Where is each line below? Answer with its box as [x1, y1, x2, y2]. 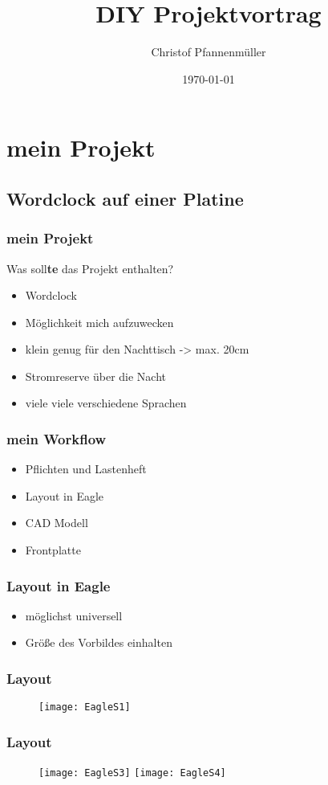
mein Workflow [6, 428, 107, 448]
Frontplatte [25, 542, 81, 558]
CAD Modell [25, 514, 88, 531]
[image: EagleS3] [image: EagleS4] [38, 767, 226, 779]
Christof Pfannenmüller [151, 43, 266, 60]
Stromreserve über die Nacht [25, 367, 167, 384]
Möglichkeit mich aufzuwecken [25, 313, 174, 330]
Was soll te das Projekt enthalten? [6, 260, 174, 276]
